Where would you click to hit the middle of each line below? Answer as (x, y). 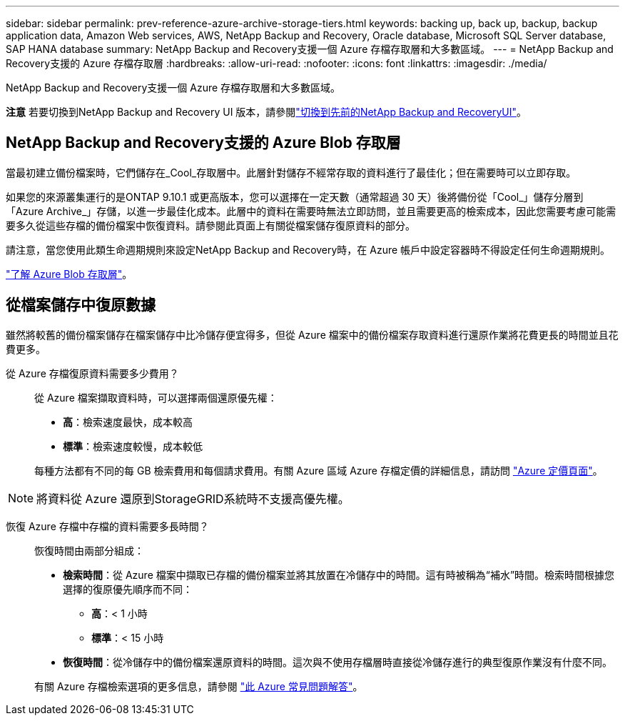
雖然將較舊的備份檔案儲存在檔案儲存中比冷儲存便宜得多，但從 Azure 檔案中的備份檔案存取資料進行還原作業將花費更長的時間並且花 (312, 334)
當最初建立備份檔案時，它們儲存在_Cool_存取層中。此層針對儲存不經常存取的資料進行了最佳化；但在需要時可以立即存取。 (291, 172)
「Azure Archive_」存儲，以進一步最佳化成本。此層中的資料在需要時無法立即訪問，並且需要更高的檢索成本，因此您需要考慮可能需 (311, 211)
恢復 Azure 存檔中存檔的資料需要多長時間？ (107, 526)
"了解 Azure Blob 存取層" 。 (69, 274)
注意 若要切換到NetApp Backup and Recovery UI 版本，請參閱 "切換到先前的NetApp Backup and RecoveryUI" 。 (266, 112)
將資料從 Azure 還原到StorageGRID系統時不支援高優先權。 (193, 498)
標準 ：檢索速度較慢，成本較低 (133, 446)
